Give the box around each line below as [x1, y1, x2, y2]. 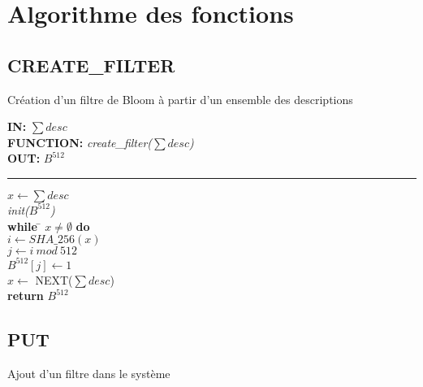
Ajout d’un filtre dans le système [7, 365, 170, 382]
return [7, 287, 44, 304]
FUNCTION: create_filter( [7, 133, 153, 150]
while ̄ [7, 217, 41, 234]
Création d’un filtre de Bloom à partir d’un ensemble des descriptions [7, 90, 353, 107]
